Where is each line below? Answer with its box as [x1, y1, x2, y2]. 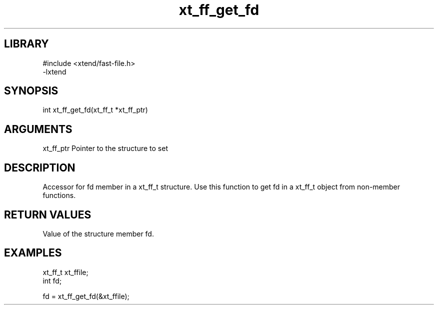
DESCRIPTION [4, 161, 75, 174]
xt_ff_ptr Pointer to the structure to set [42, 144, 168, 153]
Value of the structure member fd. [42, 229, 154, 238]
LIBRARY [4, 37, 49, 50]
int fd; [42, 276, 62, 285]
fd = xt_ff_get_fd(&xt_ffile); [42, 291, 129, 300]
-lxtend [42, 67, 66, 76]
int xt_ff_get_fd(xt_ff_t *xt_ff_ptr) [42, 105, 148, 114]
